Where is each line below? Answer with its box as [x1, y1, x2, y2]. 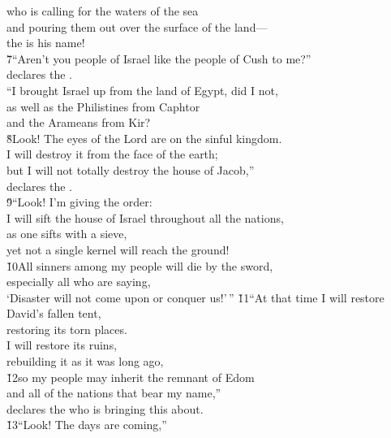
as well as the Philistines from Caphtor [6, 98, 200, 115]
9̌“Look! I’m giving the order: [6, 193, 153, 210]
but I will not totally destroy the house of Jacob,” [6, 161, 255, 178]
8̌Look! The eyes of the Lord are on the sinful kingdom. [6, 129, 282, 146]
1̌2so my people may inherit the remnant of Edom [6, 368, 255, 385]
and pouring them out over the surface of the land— [6, 18, 268, 35]
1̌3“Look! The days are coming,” [6, 416, 167, 433]
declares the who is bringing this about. [6, 400, 204, 417]
